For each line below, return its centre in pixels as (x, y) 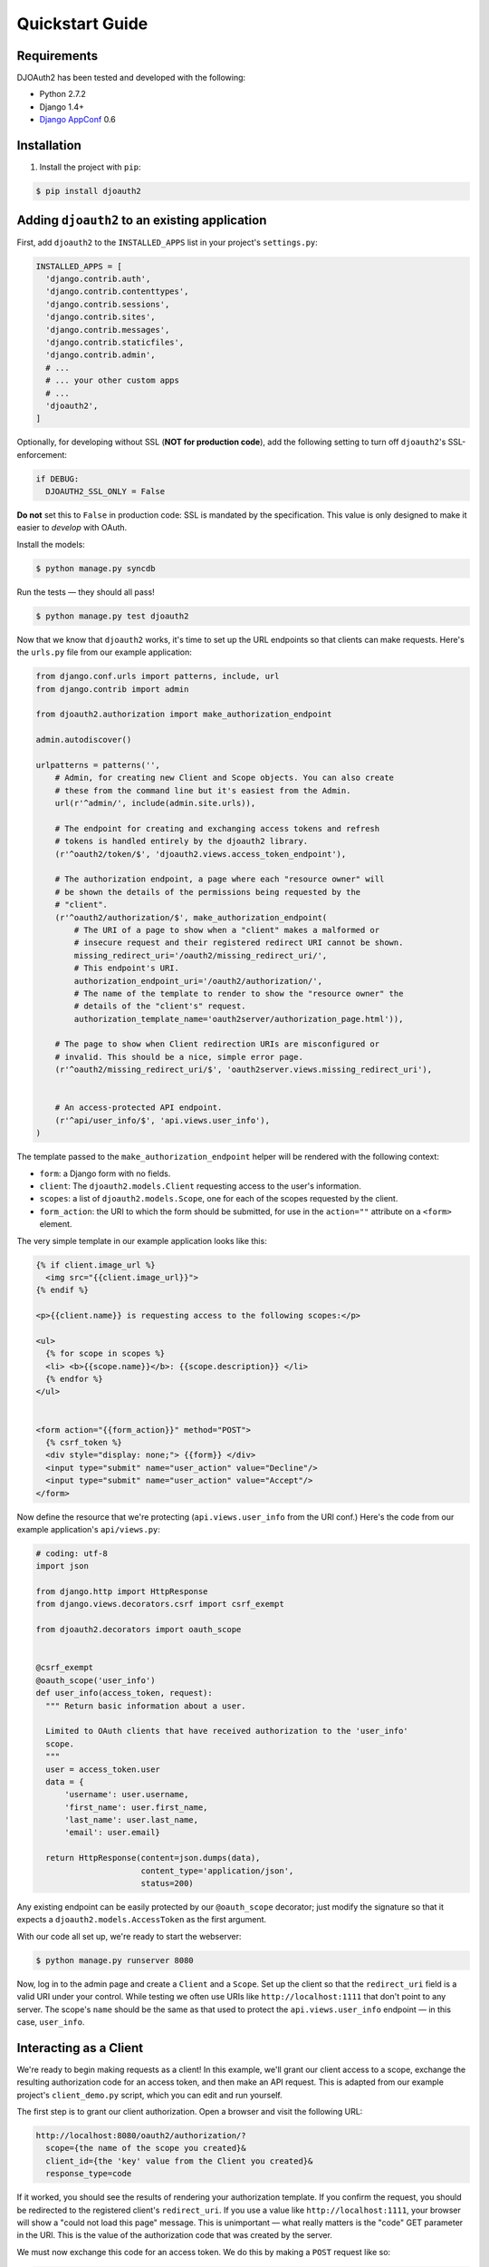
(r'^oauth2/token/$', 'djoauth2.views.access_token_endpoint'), (201, 854)
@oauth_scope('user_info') (96, 1680)
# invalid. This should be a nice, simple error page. (179, 1057)
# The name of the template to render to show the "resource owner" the (239, 993)
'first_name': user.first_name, (136, 1807)
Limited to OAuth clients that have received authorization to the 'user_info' (227, 1731)
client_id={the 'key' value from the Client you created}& (179, 2161)
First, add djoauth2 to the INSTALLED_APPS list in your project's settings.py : (168, 242)
